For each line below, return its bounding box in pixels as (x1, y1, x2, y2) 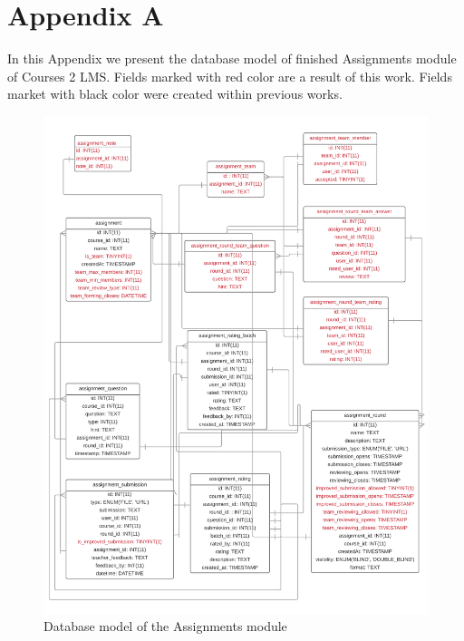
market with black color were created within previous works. (7, 84, 343, 103)
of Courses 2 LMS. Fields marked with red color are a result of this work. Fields (7, 66, 452, 85)
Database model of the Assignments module (43, 617, 287, 636)
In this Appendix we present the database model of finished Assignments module (7, 49, 457, 68)
